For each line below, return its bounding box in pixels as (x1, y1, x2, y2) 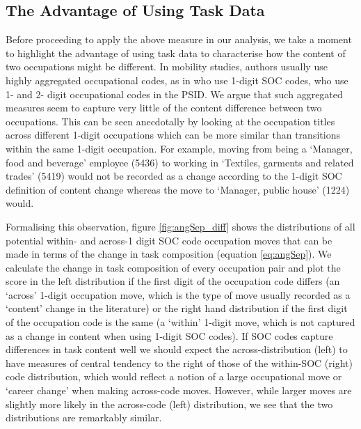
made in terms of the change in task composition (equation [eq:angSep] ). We (6, 247, 332, 261)
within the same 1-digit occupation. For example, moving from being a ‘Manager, (6, 141, 353, 155)
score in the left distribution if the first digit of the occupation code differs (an (6, 274, 340, 288)
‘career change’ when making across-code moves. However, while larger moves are (6, 383, 352, 398)
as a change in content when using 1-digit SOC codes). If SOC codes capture (6, 328, 333, 343)
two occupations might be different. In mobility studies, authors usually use (6, 59, 328, 74)
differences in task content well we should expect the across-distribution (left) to (6, 342, 348, 357)
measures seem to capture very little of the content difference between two (6, 100, 322, 115)
